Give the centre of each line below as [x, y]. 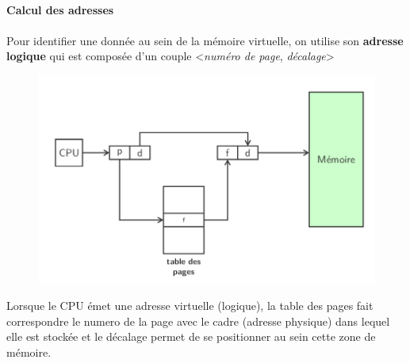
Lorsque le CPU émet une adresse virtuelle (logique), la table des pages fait [190, 305]
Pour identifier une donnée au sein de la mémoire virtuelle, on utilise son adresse [205, 40]
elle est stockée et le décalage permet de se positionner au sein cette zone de [191, 336]
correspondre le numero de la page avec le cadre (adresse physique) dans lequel [198, 321]
